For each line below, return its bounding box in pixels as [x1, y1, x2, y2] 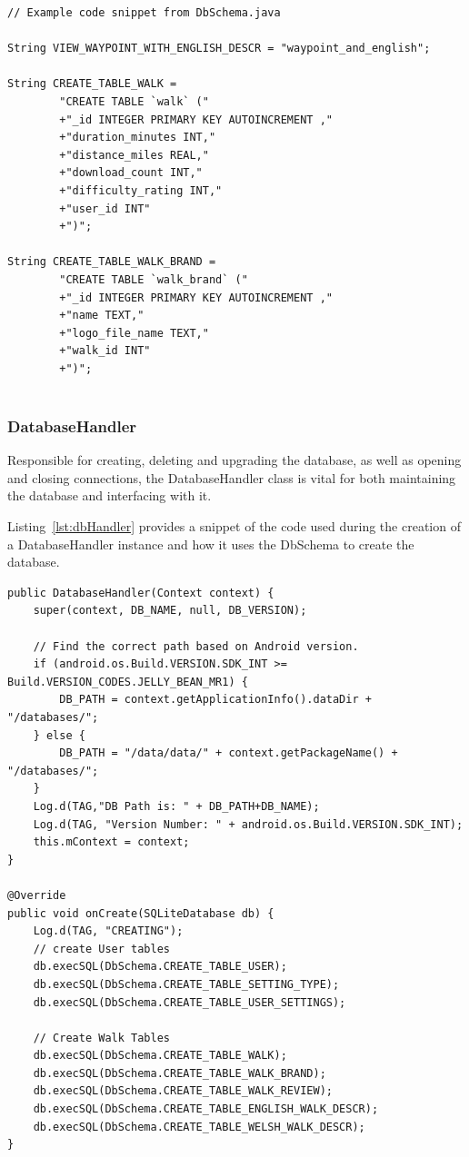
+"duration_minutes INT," [59, 131, 216, 144]
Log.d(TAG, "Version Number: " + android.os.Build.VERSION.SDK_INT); [33, 817, 464, 831]
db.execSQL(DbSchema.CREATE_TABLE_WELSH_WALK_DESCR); [33, 1120, 365, 1133]
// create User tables [33, 942, 170, 955]
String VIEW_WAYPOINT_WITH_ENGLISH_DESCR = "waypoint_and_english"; [7, 42, 431, 55]
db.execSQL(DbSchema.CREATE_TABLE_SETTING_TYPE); [33, 977, 340, 991]
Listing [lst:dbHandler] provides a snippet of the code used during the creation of [7, 517, 461, 536]
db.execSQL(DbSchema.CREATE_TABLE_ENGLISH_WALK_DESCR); [33, 1103, 379, 1116]
